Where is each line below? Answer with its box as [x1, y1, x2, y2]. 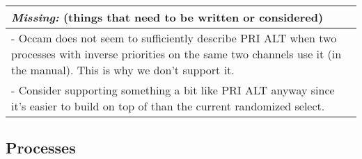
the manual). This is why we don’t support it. [11, 62, 235, 78]
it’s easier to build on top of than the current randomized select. [11, 98, 325, 114]
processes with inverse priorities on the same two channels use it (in [11, 46, 342, 62]
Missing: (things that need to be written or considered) [11, 9, 324, 25]
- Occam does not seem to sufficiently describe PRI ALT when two [11, 30, 337, 46]
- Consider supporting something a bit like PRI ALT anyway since [11, 82, 335, 98]
